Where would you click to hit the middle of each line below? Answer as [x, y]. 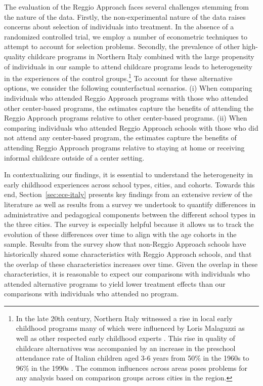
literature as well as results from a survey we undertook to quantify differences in [130, 204]
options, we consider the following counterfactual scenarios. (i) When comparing [128, 88]
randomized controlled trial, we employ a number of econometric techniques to [126, 36]
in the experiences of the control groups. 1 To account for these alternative [118, 77]
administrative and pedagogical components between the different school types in [130, 214]
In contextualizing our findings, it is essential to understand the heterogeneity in [129, 175]
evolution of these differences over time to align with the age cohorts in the [120, 234]
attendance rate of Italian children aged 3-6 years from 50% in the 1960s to [133, 358]
